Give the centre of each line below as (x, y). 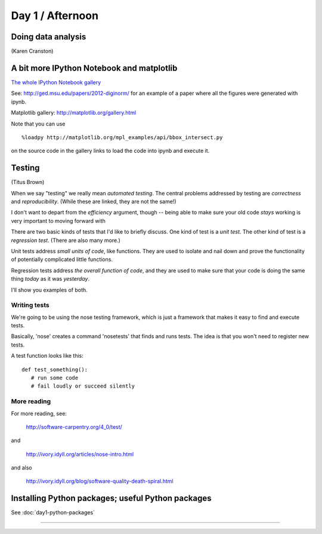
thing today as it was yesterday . (50, 279)
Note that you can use (38, 124)
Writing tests (30, 305)
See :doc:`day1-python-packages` (53, 512)
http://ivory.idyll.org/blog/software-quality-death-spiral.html (100, 481)
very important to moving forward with (58, 220)
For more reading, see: (39, 413)
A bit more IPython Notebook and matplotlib (94, 68)
